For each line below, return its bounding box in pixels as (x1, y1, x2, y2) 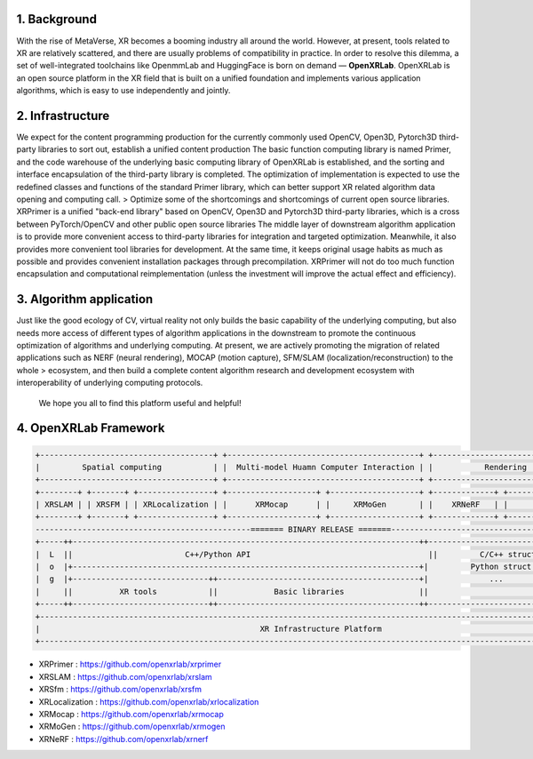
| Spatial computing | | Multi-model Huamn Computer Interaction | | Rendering (35, 462, 528, 472)
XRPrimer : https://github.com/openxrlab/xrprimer (38, 659, 222, 670)
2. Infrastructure (16, 108, 110, 124)
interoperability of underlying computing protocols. (16, 378, 203, 388)
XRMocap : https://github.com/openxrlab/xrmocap (38, 708, 224, 719)
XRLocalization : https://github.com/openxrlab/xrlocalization (38, 696, 259, 707)
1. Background (16, 12, 98, 27)
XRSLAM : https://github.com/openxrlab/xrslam (38, 671, 212, 682)
